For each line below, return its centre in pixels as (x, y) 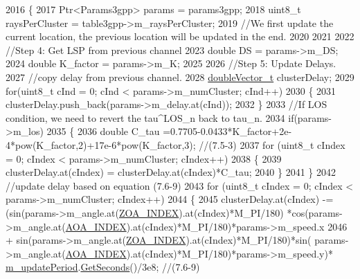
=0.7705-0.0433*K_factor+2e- (227, 131)
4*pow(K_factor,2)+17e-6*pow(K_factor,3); (101, 144)
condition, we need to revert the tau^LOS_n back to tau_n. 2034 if (150, 117)
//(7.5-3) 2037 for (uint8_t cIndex (272, 144)
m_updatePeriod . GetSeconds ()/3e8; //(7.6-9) (103, 267)
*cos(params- (315, 212)
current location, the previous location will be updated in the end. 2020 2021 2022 (180, 36)
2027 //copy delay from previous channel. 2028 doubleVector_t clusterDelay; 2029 (180, 76)
